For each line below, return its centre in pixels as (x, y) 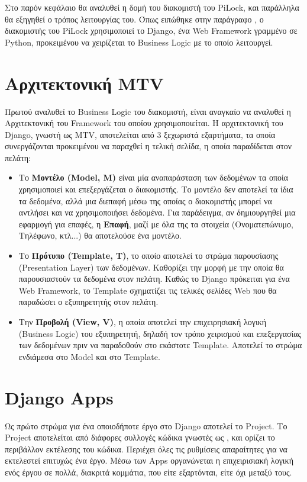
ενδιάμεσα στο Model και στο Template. (89, 356)
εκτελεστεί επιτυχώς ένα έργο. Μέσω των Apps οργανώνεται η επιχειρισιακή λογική (149, 460)
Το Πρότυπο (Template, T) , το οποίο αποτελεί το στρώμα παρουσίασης (148, 256)
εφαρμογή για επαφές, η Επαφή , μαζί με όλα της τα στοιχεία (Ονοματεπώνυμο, (156, 224)
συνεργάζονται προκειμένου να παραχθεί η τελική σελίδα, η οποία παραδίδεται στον (148, 146)
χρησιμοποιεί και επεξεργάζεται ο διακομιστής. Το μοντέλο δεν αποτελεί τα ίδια (156, 189)
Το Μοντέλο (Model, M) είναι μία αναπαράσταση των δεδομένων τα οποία (153, 177)
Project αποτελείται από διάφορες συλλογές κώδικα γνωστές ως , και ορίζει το (140, 437)
